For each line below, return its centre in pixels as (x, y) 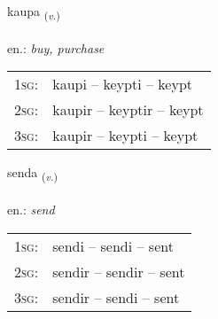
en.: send (31, 210)
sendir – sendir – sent (119, 271)
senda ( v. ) (33, 174)
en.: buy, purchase (56, 47)
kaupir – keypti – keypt (125, 136)
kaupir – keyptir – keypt (128, 110)
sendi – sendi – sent (113, 245)
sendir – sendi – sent (116, 297)
